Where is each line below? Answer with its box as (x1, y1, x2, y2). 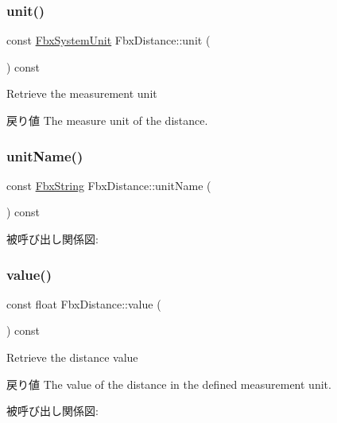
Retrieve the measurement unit (6, 85, 157, 102)
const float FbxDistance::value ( (6, 295, 161, 312)
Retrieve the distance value (6, 349, 138, 365)
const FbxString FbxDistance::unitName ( (6, 177, 211, 193)
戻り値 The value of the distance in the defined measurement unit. (6, 375, 331, 392)
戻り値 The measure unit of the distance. (6, 112, 208, 128)
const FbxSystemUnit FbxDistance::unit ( (6, 32, 211, 49)
